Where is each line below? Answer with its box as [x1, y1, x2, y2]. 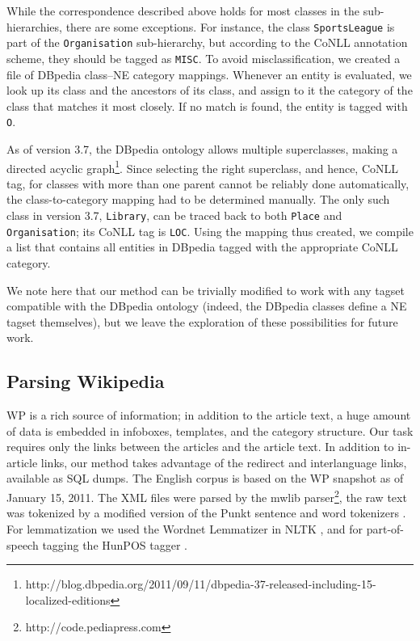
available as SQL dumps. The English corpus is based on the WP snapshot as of [6, 470, 404, 487]
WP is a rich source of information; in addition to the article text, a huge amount [6, 407, 411, 424]
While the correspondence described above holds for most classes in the [6, 2, 359, 19]
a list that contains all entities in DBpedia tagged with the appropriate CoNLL [6, 238, 398, 255]
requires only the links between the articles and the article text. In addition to [6, 438, 394, 455]
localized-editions [25, 591, 111, 608]
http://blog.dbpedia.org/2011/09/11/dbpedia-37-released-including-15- [25, 576, 376, 593]
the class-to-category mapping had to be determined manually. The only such [6, 191, 390, 208]
